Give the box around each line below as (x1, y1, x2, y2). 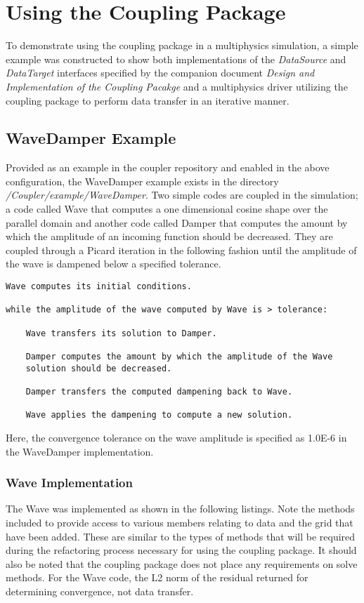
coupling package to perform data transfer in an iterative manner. (6, 93, 290, 107)
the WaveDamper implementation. (6, 444, 154, 458)
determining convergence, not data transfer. (6, 583, 194, 598)
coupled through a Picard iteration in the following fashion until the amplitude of (6, 242, 357, 257)
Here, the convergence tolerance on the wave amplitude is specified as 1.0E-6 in (6, 430, 347, 444)
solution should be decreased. (25, 363, 172, 373)
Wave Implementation (6, 474, 133, 491)
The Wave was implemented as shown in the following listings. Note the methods (6, 501, 355, 516)
